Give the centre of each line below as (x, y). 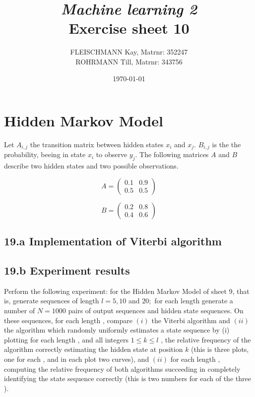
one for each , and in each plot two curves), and (77, 359)
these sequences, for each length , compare (68, 320)
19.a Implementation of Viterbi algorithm (113, 241)
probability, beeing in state (45, 154)
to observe (112, 154)
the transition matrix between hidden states (97, 144)
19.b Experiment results (67, 270)
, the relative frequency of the (206, 339)
